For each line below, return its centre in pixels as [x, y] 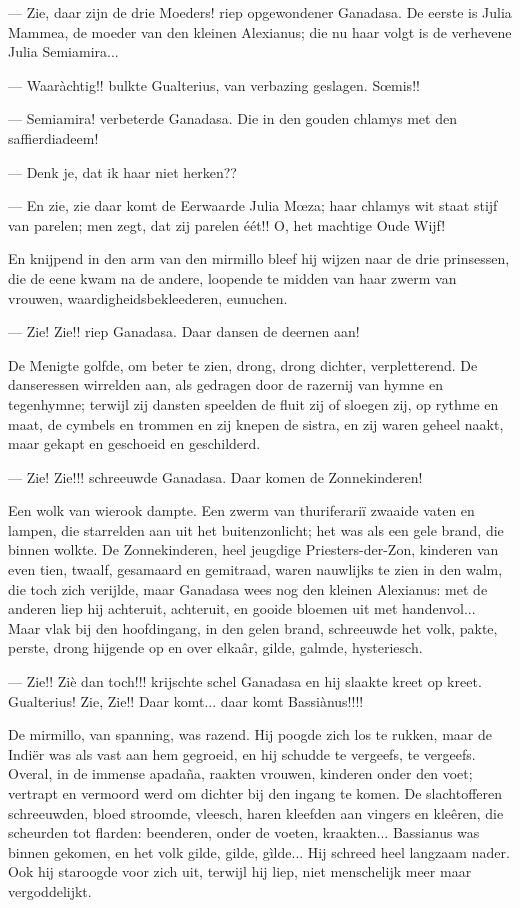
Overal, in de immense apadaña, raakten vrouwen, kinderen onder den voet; [240, 773]
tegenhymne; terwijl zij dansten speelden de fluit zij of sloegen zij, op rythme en [253, 403]
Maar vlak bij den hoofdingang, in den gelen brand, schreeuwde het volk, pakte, [253, 627]
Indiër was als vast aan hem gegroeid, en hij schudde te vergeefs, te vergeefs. [242, 753]
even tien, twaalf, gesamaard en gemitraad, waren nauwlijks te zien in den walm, [255, 569]
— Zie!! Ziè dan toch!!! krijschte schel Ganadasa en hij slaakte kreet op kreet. [245, 681]
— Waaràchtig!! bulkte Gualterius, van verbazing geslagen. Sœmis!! [214, 84]
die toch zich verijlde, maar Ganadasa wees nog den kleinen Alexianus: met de [248, 588]
